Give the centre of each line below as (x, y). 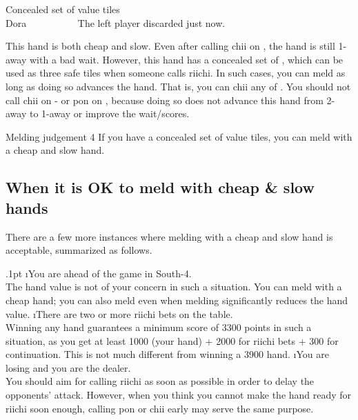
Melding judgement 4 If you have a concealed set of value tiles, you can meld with (179, 136)
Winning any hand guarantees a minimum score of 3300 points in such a (159, 327)
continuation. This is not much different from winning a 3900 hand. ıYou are (167, 354)
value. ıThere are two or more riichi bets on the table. (119, 313)
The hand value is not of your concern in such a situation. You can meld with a (174, 287)
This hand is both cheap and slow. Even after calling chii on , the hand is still (170, 46)
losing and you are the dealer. (68, 367)
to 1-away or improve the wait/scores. (109, 113)
